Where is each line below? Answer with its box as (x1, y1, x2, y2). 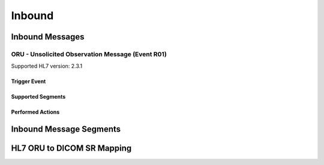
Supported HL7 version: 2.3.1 (11, 63, 83, 70)
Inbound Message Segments (11, 124, 121, 135)
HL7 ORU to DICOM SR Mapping (11, 143, 132, 154)
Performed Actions (11, 108, 60, 116)
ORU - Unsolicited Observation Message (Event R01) (11, 50, 167, 58)
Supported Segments (11, 93, 66, 100)
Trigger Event (11, 78, 46, 85)
